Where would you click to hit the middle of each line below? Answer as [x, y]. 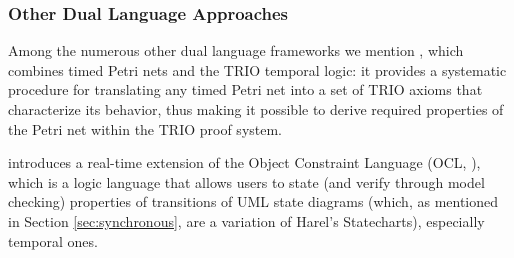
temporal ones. [53, 240]
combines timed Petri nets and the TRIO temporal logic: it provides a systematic [257, 69]
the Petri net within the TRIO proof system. [145, 128]
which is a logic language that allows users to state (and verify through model [246, 181]
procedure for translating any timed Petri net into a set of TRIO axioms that [245, 89]
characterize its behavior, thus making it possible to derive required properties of [256, 109]
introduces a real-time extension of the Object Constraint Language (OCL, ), [244, 162]
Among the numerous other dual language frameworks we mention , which [236, 50]
